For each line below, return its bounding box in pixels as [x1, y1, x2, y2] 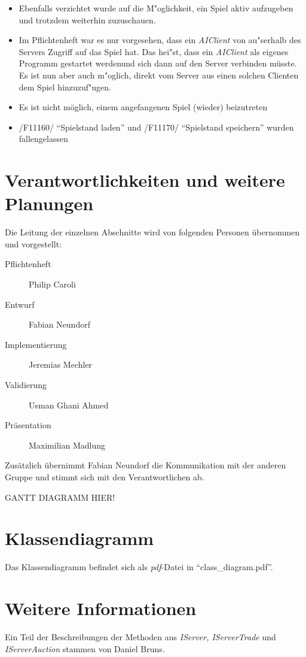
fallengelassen [19, 132, 69, 145]
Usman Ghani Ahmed [29, 398, 109, 411]
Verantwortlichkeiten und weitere [5, 168, 285, 192]
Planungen [5, 191, 94, 216]
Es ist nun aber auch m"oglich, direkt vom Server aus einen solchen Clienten [19, 68, 299, 81]
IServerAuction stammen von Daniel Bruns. [5, 642, 165, 655]
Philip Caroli [29, 278, 76, 290]
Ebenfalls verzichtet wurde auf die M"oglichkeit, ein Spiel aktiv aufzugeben [19, 2, 293, 14]
